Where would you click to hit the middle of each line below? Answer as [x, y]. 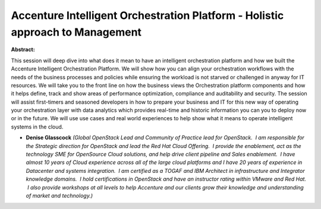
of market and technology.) [59, 195]
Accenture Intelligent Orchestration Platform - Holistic [147, 15]
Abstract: [23, 50]
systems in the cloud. [37, 127]
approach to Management [76, 32]
